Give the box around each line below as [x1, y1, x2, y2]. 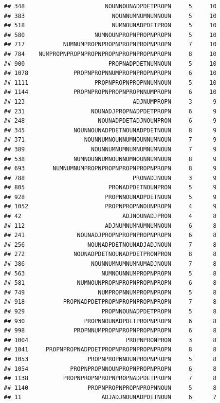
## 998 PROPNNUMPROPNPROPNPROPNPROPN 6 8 [4, 327, 217, 334]
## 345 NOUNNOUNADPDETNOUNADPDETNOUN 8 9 [4, 127, 217, 134]
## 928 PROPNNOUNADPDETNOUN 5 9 [4, 193, 217, 201]
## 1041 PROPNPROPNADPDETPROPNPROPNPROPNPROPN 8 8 [4, 346, 217, 353]
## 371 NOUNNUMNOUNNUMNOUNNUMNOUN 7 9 [4, 136, 217, 144]
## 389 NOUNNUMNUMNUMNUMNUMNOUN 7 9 [4, 146, 217, 153]
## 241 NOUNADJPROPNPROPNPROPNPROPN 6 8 [4, 232, 217, 239]
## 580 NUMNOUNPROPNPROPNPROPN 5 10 [4, 31, 217, 38]
